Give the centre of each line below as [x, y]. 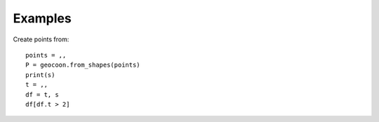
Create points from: [41, 39]
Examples [42, 18]
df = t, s [42, 94]
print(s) [40, 75]
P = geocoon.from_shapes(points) [83, 65]
